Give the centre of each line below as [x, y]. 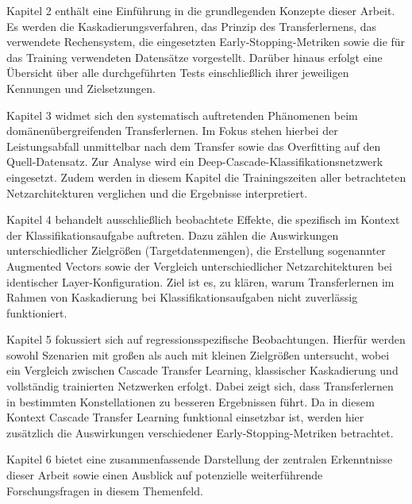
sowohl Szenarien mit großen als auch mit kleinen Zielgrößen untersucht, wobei [198, 354]
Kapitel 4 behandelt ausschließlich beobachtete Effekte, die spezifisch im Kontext [203, 219]
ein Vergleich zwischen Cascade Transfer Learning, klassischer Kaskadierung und [202, 370]
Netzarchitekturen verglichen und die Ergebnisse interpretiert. [157, 192]
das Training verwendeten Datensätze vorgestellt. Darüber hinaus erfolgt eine [194, 57]
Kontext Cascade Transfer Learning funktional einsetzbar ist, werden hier [185, 417]
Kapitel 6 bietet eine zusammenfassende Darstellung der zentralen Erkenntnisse [200, 459]
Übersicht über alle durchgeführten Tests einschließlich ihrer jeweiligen [178, 73]
